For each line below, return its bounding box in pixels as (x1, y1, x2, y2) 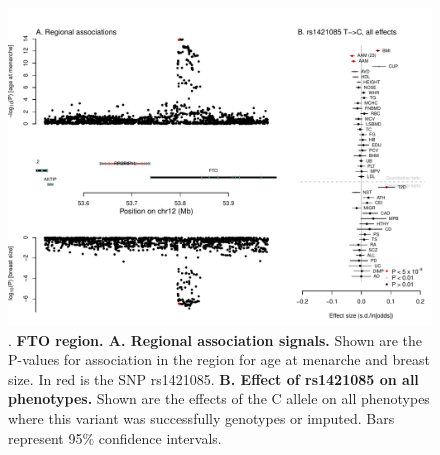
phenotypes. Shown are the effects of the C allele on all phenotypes (8, 388, 430, 409)
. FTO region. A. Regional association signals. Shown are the (8, 329, 423, 350)
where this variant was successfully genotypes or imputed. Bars (8, 407, 395, 428)
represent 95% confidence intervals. (8, 427, 222, 448)
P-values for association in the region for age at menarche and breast (8, 349, 430, 370)
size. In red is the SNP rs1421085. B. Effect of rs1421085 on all (8, 368, 419, 389)
